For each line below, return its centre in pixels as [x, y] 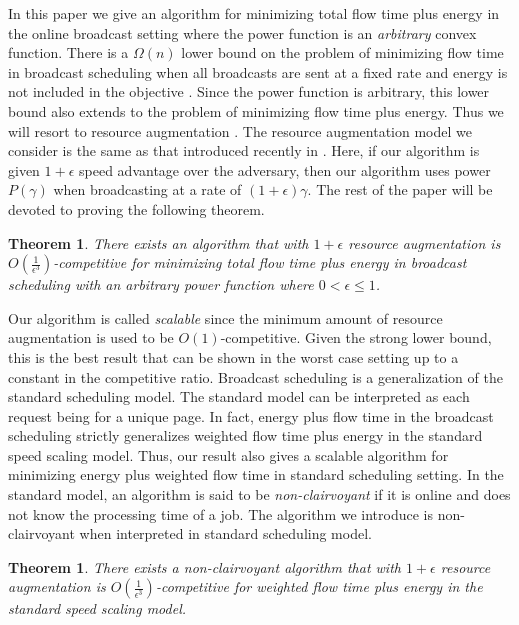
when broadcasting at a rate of [147, 189]
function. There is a [68, 52]
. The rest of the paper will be [400, 189]
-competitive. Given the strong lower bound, [356, 337]
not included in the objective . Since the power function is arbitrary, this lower [249, 91]
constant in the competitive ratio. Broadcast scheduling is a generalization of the [255, 376]
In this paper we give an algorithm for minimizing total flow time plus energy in [254, 13]
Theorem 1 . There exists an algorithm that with [158, 242]
